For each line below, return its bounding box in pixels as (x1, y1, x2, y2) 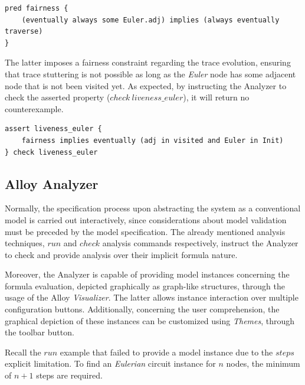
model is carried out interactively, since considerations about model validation (5, 213, 287, 226)
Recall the (5, 345, 41, 358)
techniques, (5, 237, 45, 249)
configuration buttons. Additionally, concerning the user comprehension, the (5, 303, 280, 315)
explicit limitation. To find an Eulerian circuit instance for (5, 357, 216, 370)
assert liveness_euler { (5, 125, 102, 133)
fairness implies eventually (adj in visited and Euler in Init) (21, 136, 284, 145)
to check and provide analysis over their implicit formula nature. (5, 248, 238, 260)
